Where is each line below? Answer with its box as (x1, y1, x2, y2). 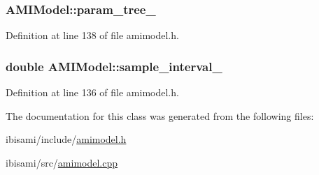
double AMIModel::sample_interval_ (6, 57, 222, 75)
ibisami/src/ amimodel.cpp (6, 155, 118, 169)
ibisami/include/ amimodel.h (6, 132, 127, 146)
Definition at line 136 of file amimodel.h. (6, 85, 179, 100)
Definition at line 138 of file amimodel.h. (6, 28, 179, 43)
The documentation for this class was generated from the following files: (6, 108, 314, 123)
